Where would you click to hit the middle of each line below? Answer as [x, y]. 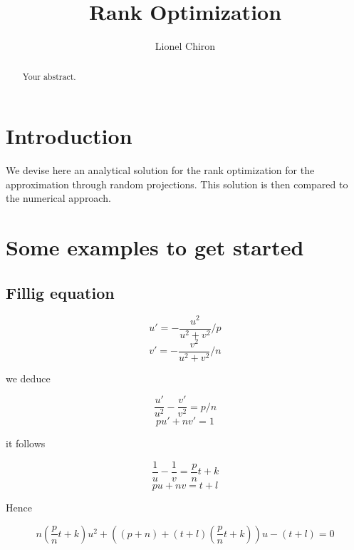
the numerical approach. [58, 198]
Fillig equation [60, 292]
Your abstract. [49, 76]
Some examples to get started [155, 247]
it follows [26, 443]
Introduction [69, 136]
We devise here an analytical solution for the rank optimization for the [160, 170]
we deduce [28, 378]
